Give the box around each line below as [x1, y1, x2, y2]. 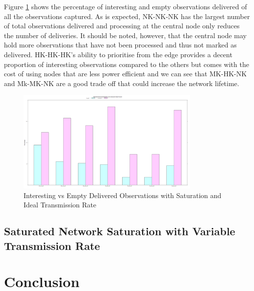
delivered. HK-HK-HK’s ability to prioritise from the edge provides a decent [4, 49, 232, 59]
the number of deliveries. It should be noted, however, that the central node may [4, 30, 247, 40]
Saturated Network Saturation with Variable [4, 224, 235, 239]
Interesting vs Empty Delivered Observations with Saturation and [24, 190, 222, 200]
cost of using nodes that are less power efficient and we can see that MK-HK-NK [4, 68, 247, 79]
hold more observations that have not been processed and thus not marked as [4, 40, 237, 50]
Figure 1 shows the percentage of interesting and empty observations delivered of [4, 1, 247, 11]
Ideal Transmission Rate [24, 200, 97, 210]
